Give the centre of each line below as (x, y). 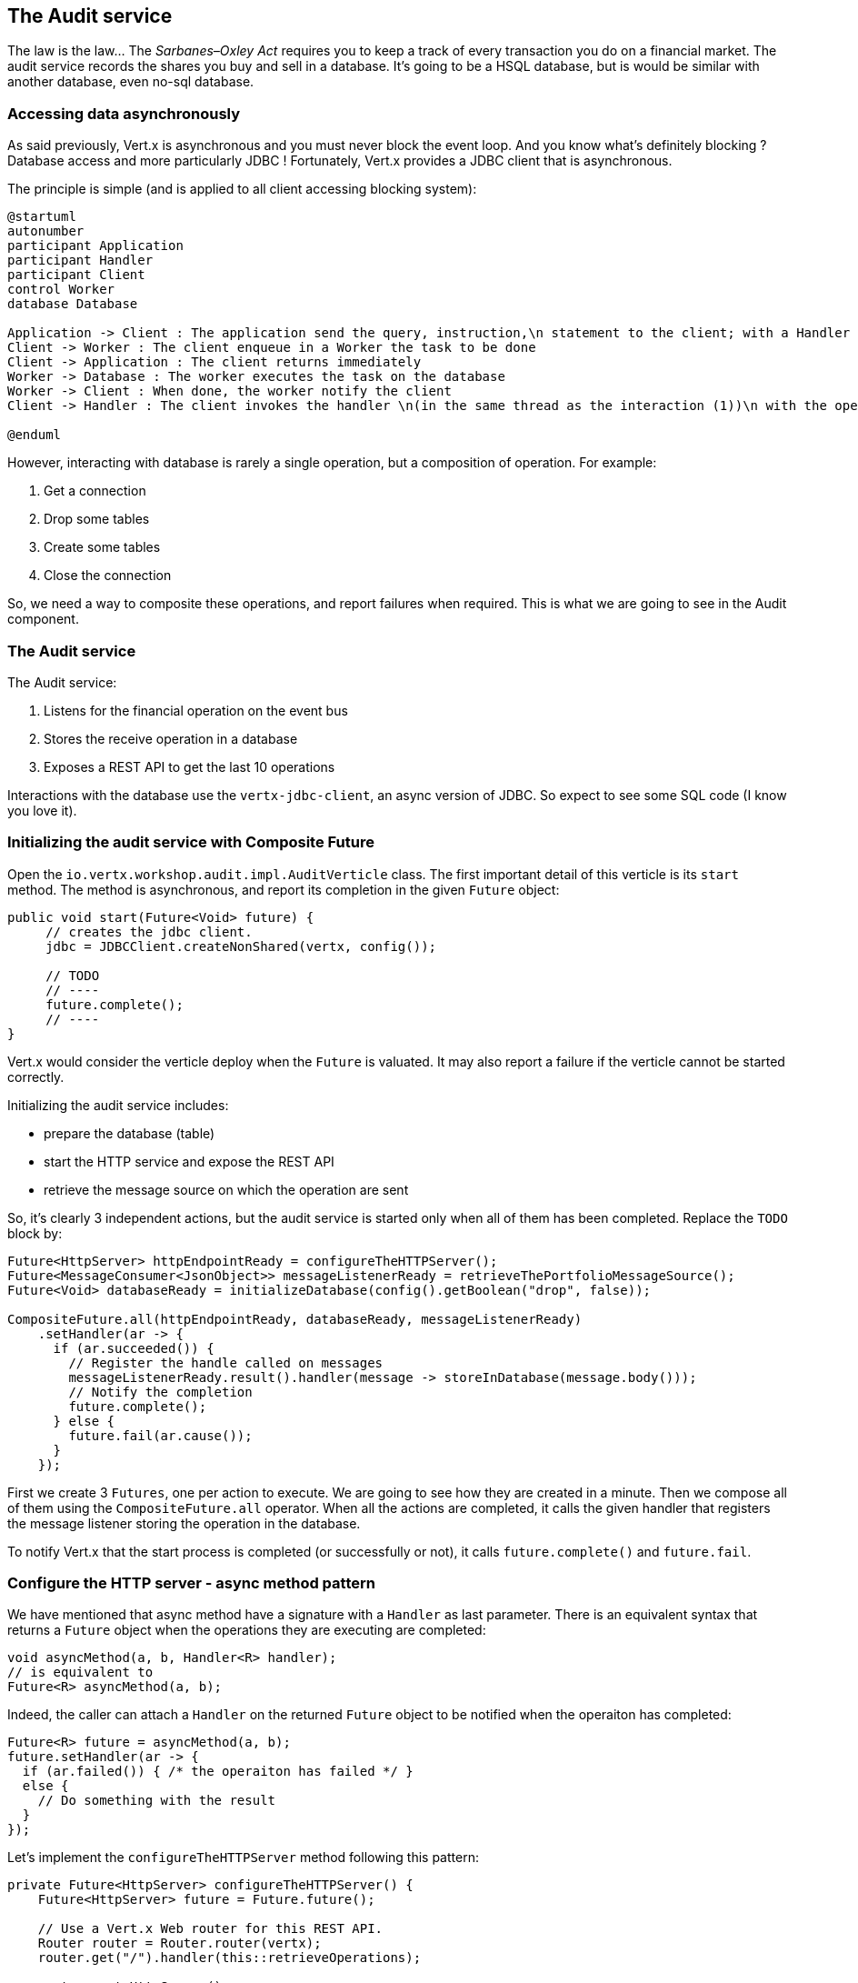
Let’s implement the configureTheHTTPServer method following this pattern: (243, 1858)
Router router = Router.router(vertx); (180, 1943)
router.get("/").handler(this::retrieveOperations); (229, 1958)
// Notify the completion (160, 1392)
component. (43, 619)
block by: (35, 1233)
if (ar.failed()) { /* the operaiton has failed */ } (218, 1772)
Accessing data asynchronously (124, 113)
